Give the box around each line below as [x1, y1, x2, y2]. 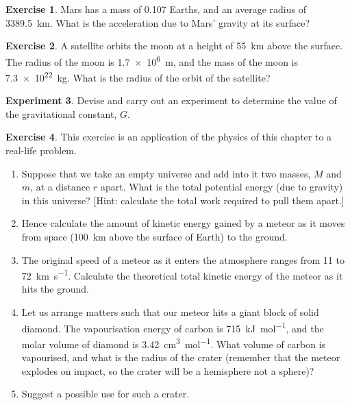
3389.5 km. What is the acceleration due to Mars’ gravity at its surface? [5, 15, 310, 29]
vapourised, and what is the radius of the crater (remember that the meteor [21, 350, 340, 365]
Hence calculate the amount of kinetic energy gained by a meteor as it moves [21, 216, 345, 230]
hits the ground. [21, 282, 89, 296]
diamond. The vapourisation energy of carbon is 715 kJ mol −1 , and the [21, 319, 324, 335]
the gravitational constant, [5, 106, 117, 121]
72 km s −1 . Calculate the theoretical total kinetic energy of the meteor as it [21, 267, 343, 282]
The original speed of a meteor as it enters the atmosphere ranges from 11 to [21, 252, 345, 267]
